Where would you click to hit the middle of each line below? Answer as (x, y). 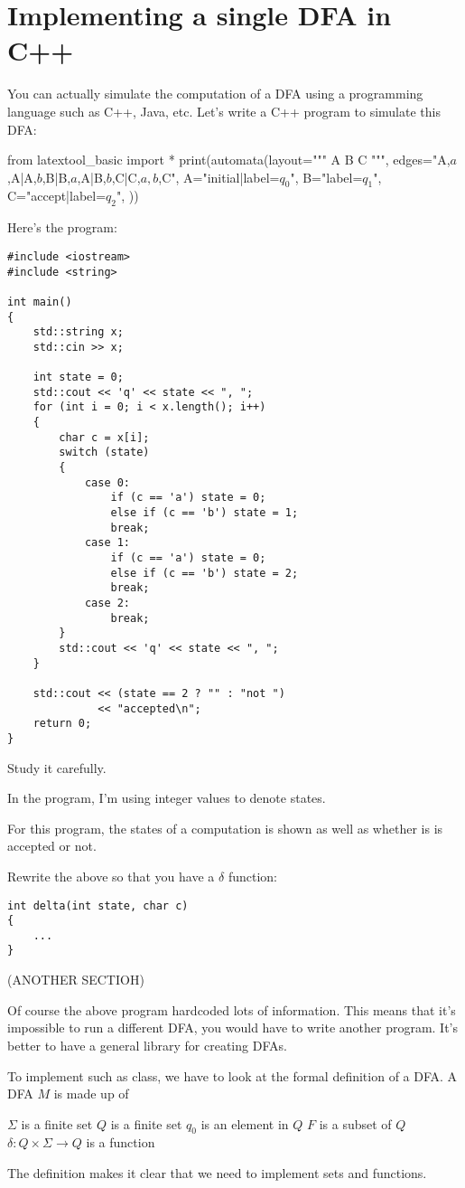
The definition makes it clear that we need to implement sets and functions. (217, 1173)
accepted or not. (52, 846)
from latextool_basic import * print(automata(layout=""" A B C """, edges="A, (229, 160)
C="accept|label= (57, 196)
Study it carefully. (57, 767)
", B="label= (326, 177)
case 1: (107, 543)
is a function (121, 1142)
